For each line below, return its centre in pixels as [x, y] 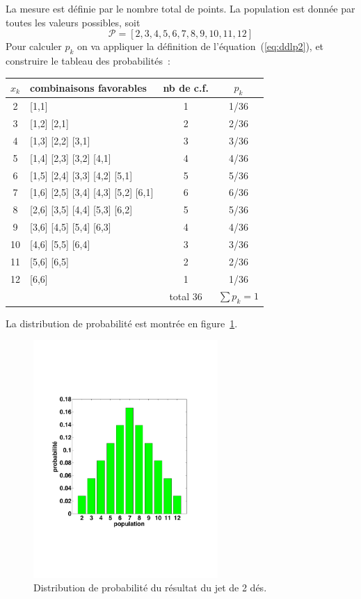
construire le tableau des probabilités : [88, 60]
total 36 [186, 296]
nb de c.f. [186, 87]
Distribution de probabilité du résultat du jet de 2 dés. [150, 588]
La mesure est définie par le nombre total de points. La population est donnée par [180, 8]
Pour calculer [34, 46]
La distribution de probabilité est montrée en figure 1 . [122, 323]
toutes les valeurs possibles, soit [73, 22]
